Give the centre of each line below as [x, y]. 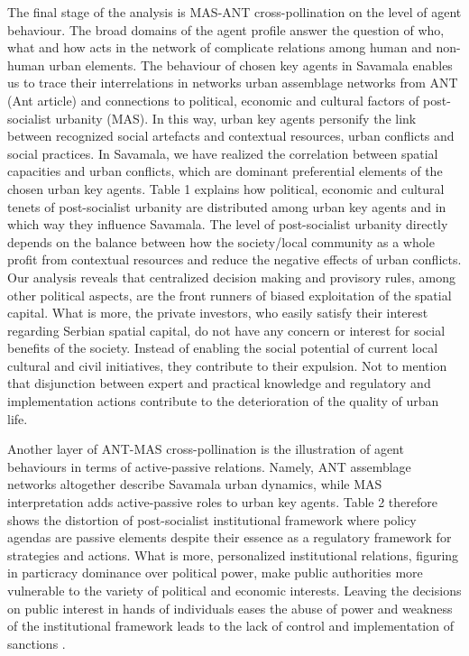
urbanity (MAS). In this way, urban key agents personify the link [236, 118]
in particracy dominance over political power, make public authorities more [215, 573]
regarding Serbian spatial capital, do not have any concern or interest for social [226, 330]
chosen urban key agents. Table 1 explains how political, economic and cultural [226, 188]
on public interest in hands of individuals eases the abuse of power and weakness [230, 608]
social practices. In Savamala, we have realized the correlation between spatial [223, 153]
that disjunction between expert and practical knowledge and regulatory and [219, 383]
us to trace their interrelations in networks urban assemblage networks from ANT [233, 83]
